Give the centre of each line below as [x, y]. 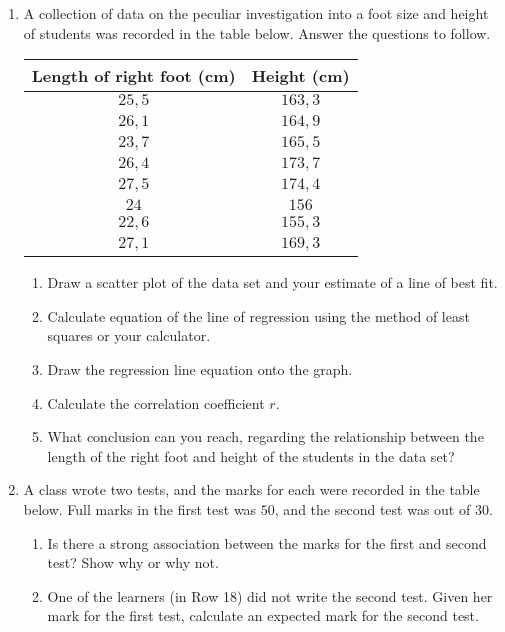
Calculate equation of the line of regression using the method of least [258, 315]
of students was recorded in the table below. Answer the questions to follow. [257, 32]
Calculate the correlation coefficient [156, 402]
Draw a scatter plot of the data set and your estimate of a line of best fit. [272, 282]
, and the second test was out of [372, 508]
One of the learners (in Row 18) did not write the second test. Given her [270, 595]
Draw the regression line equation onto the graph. [200, 368]
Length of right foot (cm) [133, 76]
